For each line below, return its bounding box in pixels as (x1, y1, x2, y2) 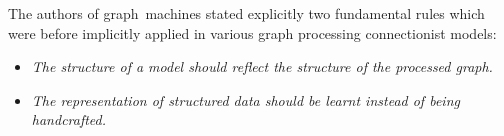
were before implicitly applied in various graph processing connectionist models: (8, 22, 497, 43)
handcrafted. (31, 109, 107, 130)
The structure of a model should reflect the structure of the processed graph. (31, 56, 493, 77)
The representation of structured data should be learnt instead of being (31, 89, 460, 110)
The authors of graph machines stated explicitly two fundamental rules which (8, 3, 485, 23)
